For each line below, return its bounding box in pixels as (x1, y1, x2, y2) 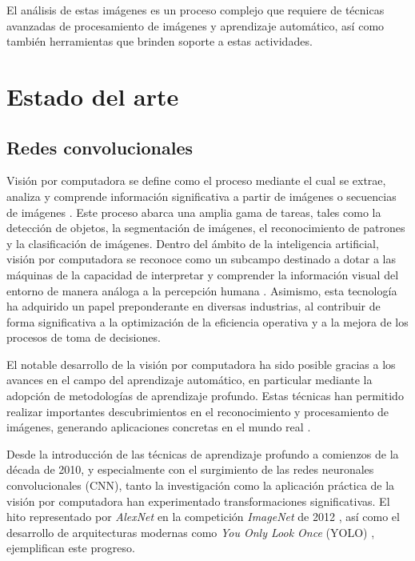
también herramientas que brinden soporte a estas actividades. (6, 33, 313, 50)
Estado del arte (6, 79, 179, 112)
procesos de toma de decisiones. (6, 329, 161, 346)
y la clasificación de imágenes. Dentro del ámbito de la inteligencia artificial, (6, 234, 379, 251)
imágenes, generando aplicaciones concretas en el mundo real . (6, 419, 311, 435)
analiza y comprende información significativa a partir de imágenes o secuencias (6, 187, 397, 204)
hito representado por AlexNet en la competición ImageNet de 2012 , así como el (6, 508, 400, 525)
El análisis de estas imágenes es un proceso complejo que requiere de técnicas (6, 2, 385, 18)
